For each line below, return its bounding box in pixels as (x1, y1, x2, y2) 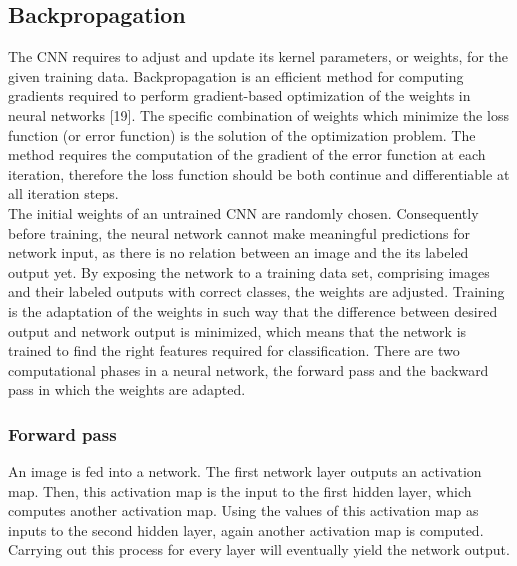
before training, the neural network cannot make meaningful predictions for (8, 222, 470, 243)
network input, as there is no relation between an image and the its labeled (8, 242, 469, 263)
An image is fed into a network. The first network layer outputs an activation (8, 461, 482, 482)
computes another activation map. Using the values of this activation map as (8, 500, 479, 521)
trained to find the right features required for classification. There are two (8, 340, 460, 361)
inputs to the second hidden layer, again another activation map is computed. (8, 519, 484, 540)
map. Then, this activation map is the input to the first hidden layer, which (8, 480, 472, 501)
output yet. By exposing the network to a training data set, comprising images (8, 261, 490, 282)
